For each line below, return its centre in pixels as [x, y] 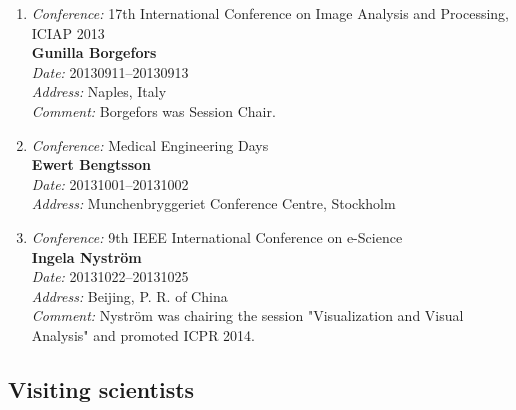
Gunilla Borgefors [94, 52]
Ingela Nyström [86, 256]
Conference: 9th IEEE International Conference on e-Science [217, 236]
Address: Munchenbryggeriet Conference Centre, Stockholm [213, 203]
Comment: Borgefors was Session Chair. [153, 110]
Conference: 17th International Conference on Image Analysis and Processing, [270, 13]
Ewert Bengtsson [91, 164]
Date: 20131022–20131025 [110, 276]
